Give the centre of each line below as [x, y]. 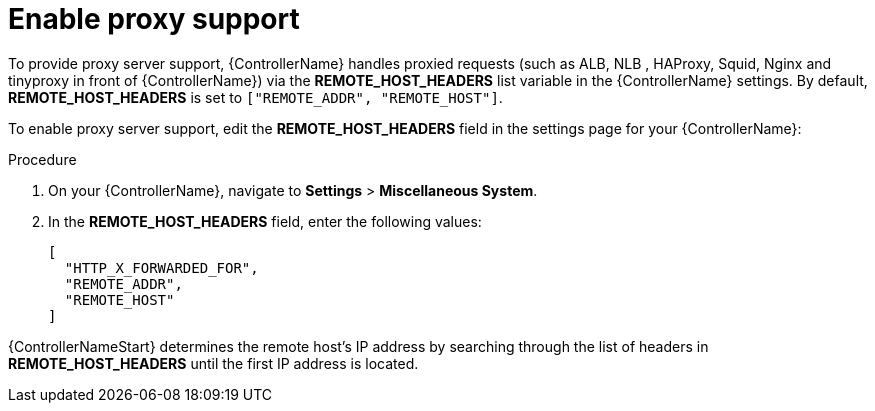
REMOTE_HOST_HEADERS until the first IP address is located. [213, 363]
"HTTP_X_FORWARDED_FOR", [161, 267]
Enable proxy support [154, 19]
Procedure [42, 159]
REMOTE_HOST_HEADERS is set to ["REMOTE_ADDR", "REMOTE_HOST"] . [255, 97]
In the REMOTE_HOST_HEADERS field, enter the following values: [265, 221]
